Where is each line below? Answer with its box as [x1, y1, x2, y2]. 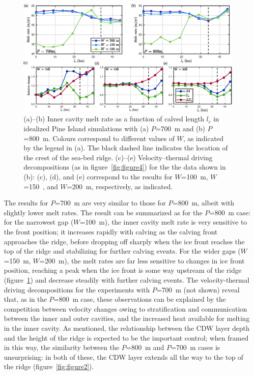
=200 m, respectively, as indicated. [66, 181, 173, 191]
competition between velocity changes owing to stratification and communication [4, 303, 247, 314]
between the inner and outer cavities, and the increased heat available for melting [4, 313, 250, 323]
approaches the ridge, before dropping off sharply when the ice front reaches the [4, 236, 245, 246]
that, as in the [4, 294, 47, 304]
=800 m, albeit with [172, 198, 234, 208]
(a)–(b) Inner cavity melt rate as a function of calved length [24, 114, 204, 124]
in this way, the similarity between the [4, 342, 119, 352]
